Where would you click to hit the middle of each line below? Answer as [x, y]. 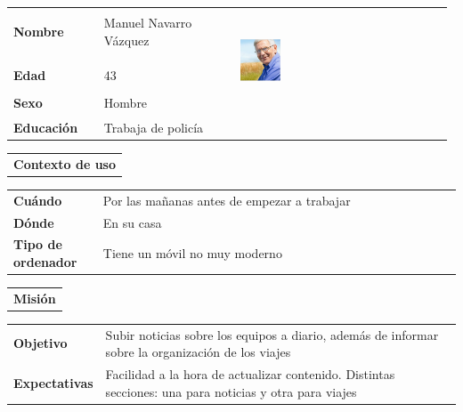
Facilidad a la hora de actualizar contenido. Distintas [250, 374]
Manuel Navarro [148, 23]
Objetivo [41, 343]
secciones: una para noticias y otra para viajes [231, 391]
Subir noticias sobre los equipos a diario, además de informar [272, 334]
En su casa [132, 222]
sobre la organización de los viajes [198, 352]
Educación [46, 127]
